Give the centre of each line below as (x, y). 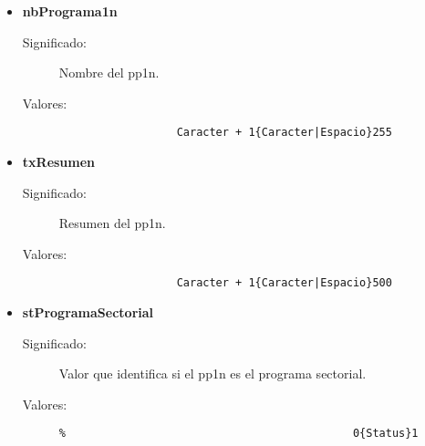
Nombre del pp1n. (109, 73)
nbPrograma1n (70, 11)
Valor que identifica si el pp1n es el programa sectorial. (212, 373)
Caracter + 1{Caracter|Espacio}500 (284, 283)
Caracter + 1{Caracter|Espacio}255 (284, 133)
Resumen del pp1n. (112, 223)
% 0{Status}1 (238, 434)
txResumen (59, 162)
